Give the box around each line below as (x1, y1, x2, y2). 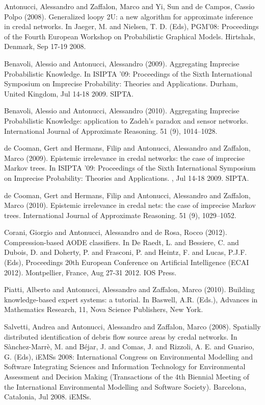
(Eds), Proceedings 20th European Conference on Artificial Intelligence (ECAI (4, 257, 249, 268)
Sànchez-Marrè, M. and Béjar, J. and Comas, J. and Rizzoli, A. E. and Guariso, (4, 341, 254, 352)
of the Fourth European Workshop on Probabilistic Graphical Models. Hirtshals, (4, 31, 255, 41)
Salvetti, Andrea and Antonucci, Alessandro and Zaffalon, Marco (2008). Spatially (4, 321, 261, 332)
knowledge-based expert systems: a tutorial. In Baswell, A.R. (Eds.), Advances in (4, 294, 258, 304)
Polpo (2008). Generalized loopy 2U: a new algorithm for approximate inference (4, 11, 253, 21)
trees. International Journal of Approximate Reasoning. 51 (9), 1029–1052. (4, 209, 236, 220)
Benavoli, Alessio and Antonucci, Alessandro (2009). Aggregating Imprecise (4, 58, 240, 68)
